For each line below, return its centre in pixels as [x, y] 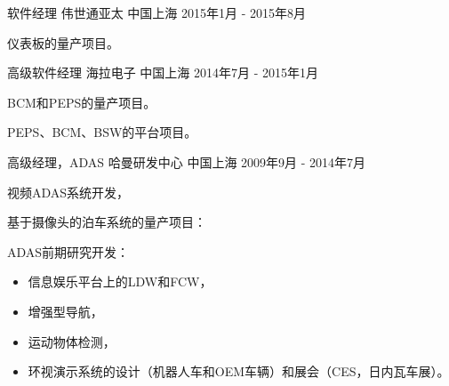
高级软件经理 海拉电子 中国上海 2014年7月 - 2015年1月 [163, 72]
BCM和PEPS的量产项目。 [82, 102]
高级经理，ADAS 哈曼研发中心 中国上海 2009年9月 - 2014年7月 [187, 161]
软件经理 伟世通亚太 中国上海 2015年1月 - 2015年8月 [157, 12]
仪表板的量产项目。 [63, 42]
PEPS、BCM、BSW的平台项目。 [102, 132]
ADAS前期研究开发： [68, 251]
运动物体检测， [72, 341]
